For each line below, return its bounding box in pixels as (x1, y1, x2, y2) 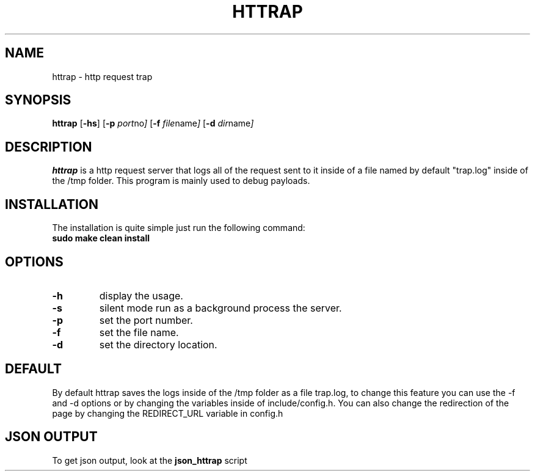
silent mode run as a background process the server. (99, 301, 342, 314)
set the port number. (99, 313, 193, 326)
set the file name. (99, 326, 179, 339)
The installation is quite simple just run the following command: (52, 222, 305, 233)
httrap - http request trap (52, 71, 153, 82)
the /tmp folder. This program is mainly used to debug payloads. (52, 175, 310, 186)
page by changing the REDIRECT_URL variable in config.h (52, 408, 283, 419)
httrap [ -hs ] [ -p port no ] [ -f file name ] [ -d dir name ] (52, 118, 254, 129)
